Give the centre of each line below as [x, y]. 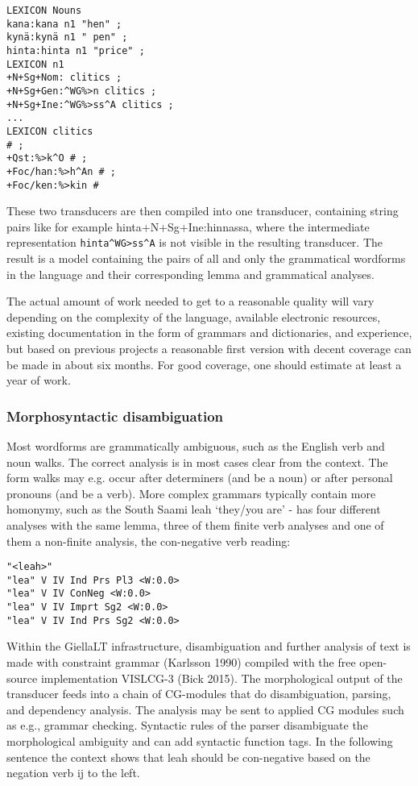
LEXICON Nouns [44, 10]
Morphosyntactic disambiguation [115, 416]
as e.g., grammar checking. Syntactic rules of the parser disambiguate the [187, 725]
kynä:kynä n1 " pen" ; [67, 37]
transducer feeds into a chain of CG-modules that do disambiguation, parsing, [199, 694]
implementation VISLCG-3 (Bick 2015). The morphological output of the [221, 678]
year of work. [39, 380]
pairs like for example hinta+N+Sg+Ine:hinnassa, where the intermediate [188, 226]
